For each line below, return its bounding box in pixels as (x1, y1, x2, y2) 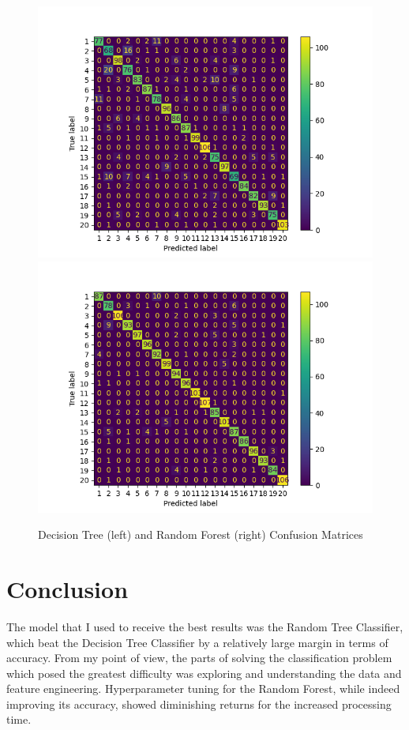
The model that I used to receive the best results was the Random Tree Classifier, (6, 618, 403, 634)
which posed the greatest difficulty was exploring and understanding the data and (6, 664, 402, 681)
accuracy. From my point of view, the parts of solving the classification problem (6, 649, 392, 666)
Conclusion (6, 572, 129, 604)
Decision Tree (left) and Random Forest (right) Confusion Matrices (38, 526, 363, 543)
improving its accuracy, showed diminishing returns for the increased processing (6, 695, 392, 712)
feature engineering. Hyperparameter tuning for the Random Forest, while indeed (6, 680, 400, 697)
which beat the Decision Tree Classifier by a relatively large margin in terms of (6, 634, 388, 650)
